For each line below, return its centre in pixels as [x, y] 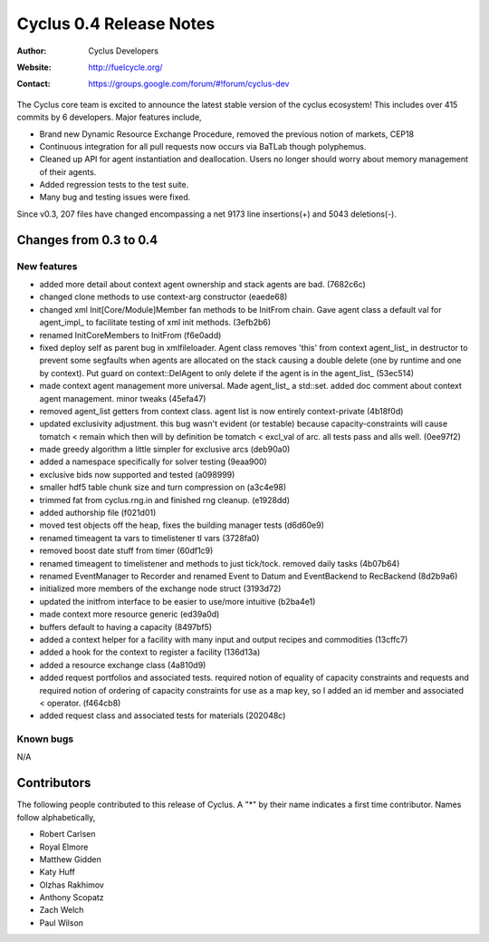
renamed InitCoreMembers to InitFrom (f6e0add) [130, 335]
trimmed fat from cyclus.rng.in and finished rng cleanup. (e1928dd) [164, 500]
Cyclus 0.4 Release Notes [116, 24]
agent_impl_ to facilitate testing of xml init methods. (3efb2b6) [155, 323]
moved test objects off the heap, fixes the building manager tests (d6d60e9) [182, 525]
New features [47, 266]
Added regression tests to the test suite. [114, 185]
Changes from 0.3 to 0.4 [87, 240]
